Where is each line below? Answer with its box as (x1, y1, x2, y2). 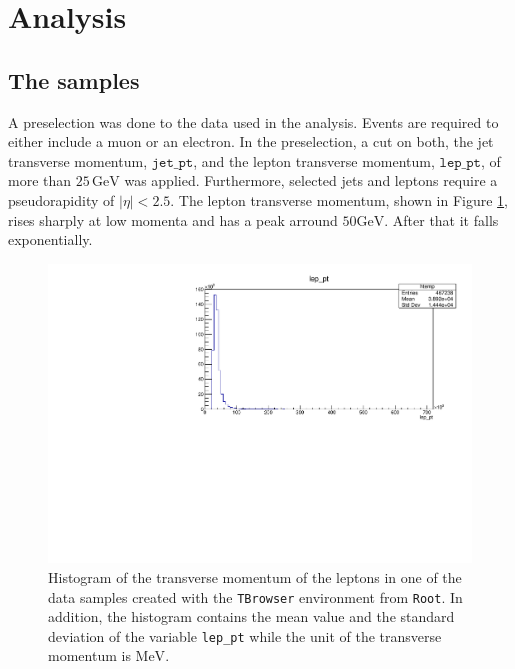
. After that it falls (384, 209, 499, 230)
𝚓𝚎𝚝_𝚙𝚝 (151, 155, 194, 170)
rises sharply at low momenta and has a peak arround (8, 209, 338, 230)
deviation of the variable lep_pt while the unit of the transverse (48, 625, 442, 646)
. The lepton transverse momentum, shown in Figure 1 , (170, 189, 509, 210)
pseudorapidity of (8, 189, 115, 210)
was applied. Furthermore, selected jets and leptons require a (124, 170, 498, 191)
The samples (8, 64, 140, 95)
